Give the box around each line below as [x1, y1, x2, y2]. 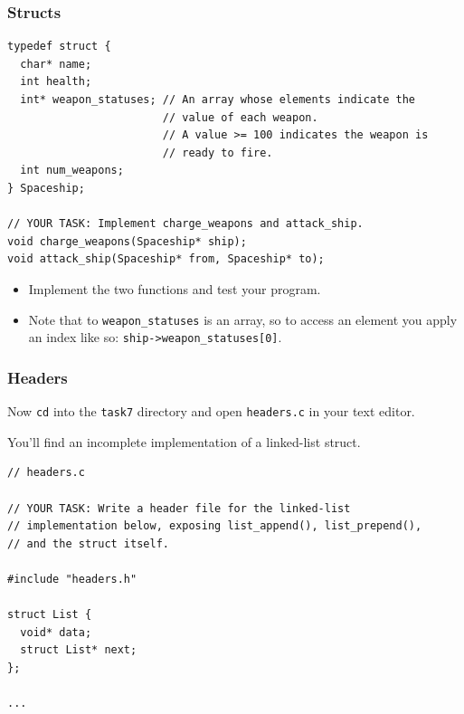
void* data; [20, 625, 92, 639]
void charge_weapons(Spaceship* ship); [7, 234, 247, 248]
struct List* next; [20, 643, 137, 657]
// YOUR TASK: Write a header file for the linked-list [7, 501, 351, 515]
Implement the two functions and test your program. [28, 279, 321, 298]
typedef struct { [7, 40, 111, 53]
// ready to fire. [162, 146, 273, 159]
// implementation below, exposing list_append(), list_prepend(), [7, 519, 422, 533]
